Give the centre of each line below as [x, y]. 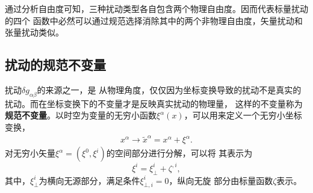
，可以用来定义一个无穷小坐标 [243, 115]
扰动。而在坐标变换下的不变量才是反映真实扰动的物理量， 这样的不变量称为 [154, 103]
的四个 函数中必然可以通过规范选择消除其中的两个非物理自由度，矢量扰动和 [154, 20]
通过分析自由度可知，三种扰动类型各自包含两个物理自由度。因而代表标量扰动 [156, 8]
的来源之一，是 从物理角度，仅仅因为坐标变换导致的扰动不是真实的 [169, 89]
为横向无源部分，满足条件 [89, 180]
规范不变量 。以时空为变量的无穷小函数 [81, 115]
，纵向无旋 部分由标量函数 [221, 180]
